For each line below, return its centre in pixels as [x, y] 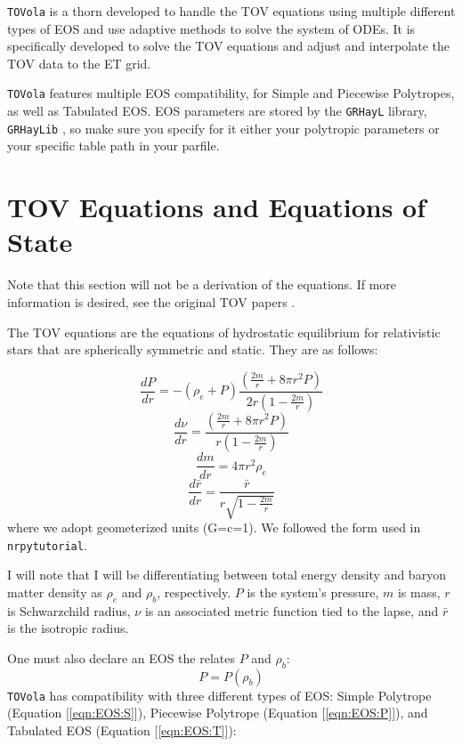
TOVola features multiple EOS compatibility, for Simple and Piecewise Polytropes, [231, 93]
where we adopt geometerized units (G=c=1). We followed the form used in [214, 527]
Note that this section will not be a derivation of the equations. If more [202, 284]
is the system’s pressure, [313, 592]
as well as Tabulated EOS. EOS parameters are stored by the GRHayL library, [217, 111]
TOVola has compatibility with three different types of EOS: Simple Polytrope [219, 695]
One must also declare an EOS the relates [121, 657]
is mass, [419, 592]
